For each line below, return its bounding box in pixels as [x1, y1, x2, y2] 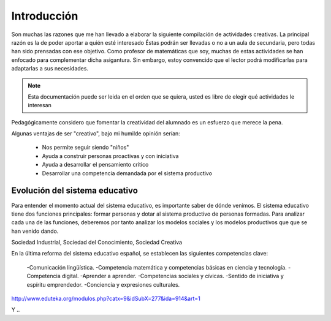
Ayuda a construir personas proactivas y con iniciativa [42, 152, 179, 159]
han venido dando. [11, 227, 59, 235]
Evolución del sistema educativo [11, 186, 138, 196]
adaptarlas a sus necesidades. [11, 65, 89, 72]
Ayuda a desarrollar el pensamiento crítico [42, 161, 149, 168]
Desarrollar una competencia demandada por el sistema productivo [42, 169, 213, 177]
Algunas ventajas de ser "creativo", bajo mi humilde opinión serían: [11, 130, 180, 137]
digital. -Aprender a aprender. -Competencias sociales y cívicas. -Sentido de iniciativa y [61, 273, 284, 280]
